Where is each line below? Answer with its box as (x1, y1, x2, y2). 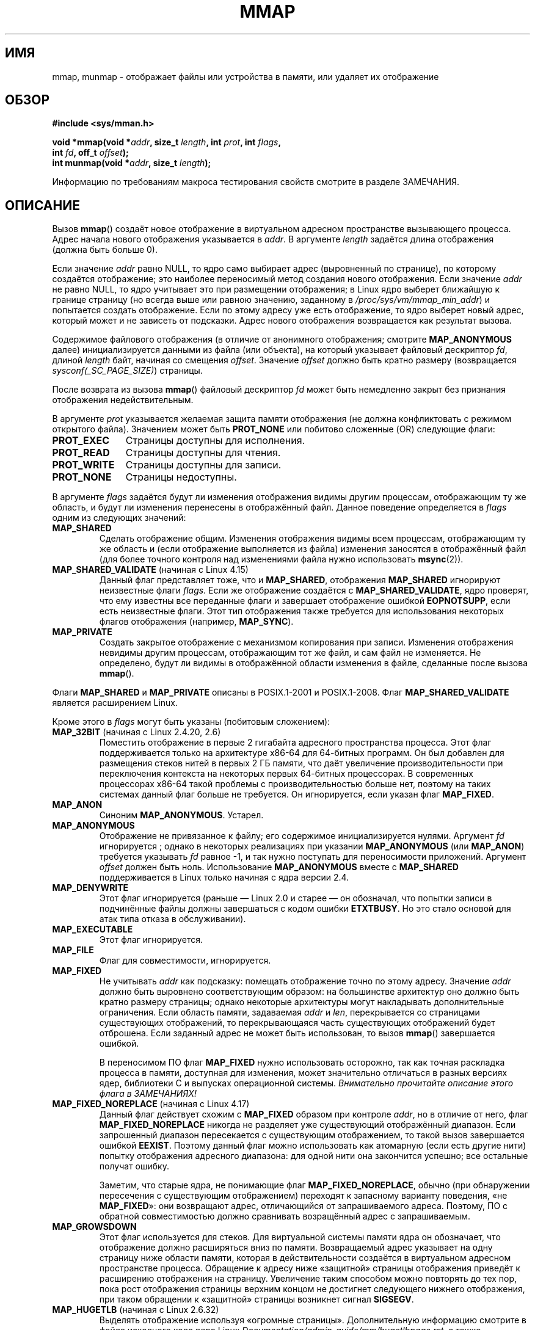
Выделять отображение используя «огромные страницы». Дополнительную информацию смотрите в (99, 1315, 527, 1326)
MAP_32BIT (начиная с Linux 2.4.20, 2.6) (52, 727, 221, 738)
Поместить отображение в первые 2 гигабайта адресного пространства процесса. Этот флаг (99, 737, 492, 748)
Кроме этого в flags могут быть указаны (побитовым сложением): (52, 716, 330, 727)
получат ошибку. (99, 1161, 169, 1172)
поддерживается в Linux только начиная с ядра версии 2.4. (99, 872, 349, 883)
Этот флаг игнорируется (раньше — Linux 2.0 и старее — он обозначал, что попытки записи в (99, 893, 492, 904)
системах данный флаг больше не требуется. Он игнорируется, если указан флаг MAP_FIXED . (99, 789, 495, 800)
